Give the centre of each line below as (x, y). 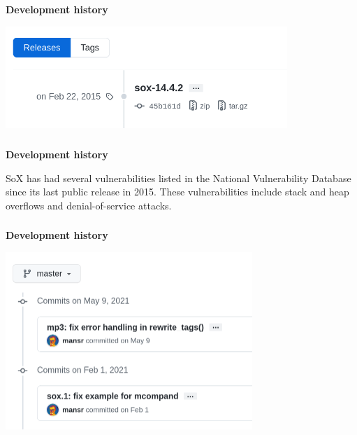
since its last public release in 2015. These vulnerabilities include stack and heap (177, 192)
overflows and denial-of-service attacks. (89, 205)
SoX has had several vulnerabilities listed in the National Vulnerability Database (178, 178)
